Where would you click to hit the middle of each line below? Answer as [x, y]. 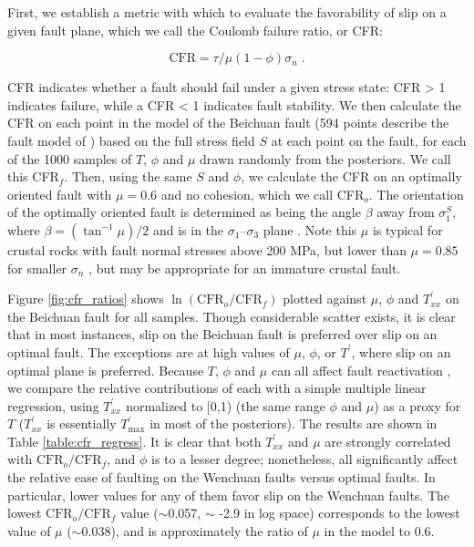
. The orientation [416, 194]
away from [406, 212]
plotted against [325, 299]
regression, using [53, 405]
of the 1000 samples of [70, 158]
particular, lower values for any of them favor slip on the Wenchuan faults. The [228, 495]
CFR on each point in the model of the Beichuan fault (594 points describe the [228, 123]
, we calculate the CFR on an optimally [351, 176]
